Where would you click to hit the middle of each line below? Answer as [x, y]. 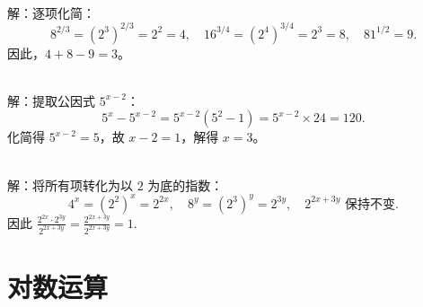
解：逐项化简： [51, 12]
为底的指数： [185, 184]
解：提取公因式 [51, 100]
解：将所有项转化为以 [70, 184]
